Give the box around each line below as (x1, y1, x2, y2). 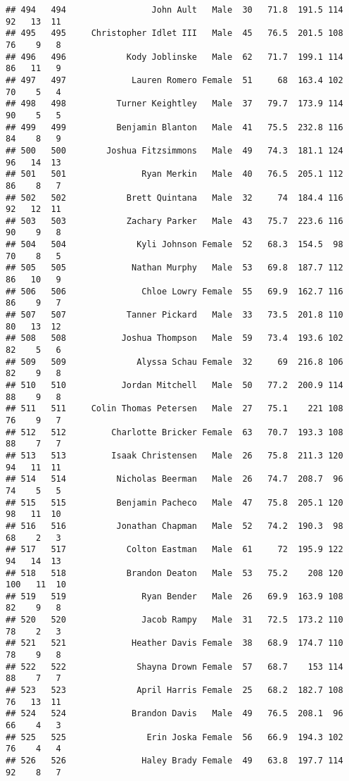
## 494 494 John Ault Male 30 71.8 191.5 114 (6, 5, 343, 15)
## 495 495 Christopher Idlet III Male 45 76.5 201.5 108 (6, 28, 343, 39)
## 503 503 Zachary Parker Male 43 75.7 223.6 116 (6, 215, 343, 226)
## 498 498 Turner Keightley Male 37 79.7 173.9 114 (6, 99, 343, 109)
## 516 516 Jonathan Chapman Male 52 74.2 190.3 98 (6, 520, 343, 531)
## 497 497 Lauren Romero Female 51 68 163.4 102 (6, 75, 343, 85)
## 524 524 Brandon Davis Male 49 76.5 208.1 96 (6, 708, 343, 719)
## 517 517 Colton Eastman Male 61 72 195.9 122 (6, 544, 343, 555)
